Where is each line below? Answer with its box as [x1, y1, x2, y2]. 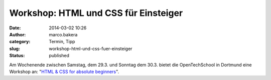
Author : [9, 31, 26, 37]
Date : [9, 25, 21, 31]
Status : [9, 53, 25, 59]
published [49, 53, 70, 59]
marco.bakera [49, 31, 78, 37]
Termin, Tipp [49, 39, 75, 45]
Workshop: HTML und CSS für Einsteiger [9, 7, 183, 18]
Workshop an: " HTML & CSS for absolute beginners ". [9, 69, 119, 75]
